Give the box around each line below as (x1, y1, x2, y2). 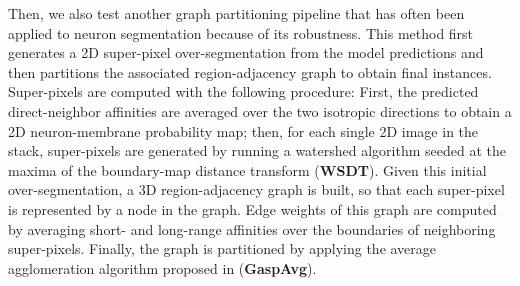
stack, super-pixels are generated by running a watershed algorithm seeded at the (8, 140, 506, 161)
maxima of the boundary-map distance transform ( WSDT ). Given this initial (8, 159, 487, 180)
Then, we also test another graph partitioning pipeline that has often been (8, 3, 465, 23)
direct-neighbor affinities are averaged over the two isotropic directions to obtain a (8, 100, 512, 121)
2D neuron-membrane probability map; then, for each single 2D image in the (8, 120, 479, 141)
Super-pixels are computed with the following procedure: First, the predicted (8, 81, 479, 102)
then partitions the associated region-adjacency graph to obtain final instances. (8, 61, 492, 82)
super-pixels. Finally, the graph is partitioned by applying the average (8, 238, 437, 259)
